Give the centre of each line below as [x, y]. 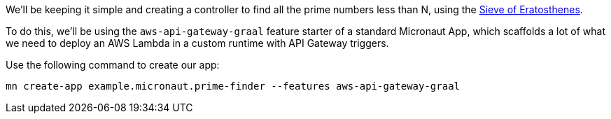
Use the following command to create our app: [113, 65]
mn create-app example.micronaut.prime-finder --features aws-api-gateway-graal [233, 86]
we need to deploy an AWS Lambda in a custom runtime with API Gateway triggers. [197, 43]
